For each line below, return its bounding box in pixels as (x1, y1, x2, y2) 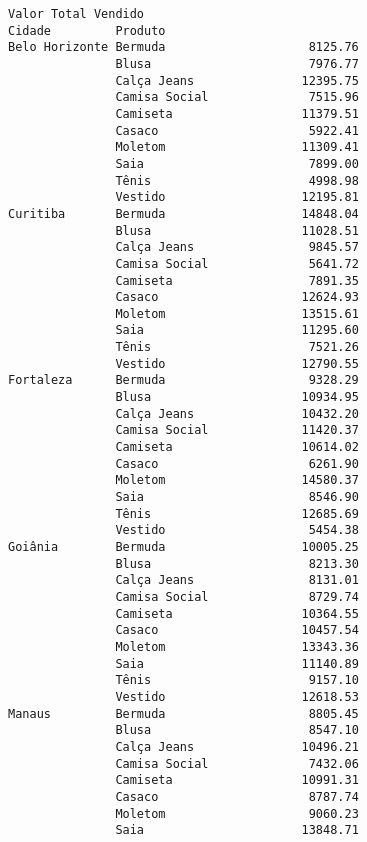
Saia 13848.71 (115, 823, 359, 838)
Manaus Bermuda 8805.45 (8, 706, 359, 721)
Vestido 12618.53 (115, 689, 359, 704)
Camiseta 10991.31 (115, 773, 359, 788)
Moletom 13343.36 (115, 639, 359, 654)
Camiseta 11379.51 (115, 106, 359, 121)
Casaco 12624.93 (115, 290, 359, 305)
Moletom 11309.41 (115, 140, 359, 155)
